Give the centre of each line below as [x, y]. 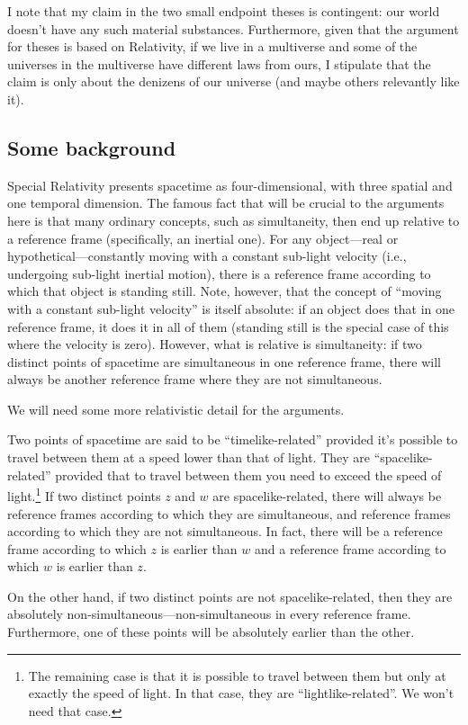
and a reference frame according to [350, 548]
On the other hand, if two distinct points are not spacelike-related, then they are [230, 596]
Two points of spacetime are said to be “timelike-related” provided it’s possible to [233, 439]
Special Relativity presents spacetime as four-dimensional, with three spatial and [230, 185]
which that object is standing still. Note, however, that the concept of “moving [225, 291]
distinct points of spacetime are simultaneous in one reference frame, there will [224, 361]
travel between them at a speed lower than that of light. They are [189, 457]
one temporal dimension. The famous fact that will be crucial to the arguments [226, 203]
